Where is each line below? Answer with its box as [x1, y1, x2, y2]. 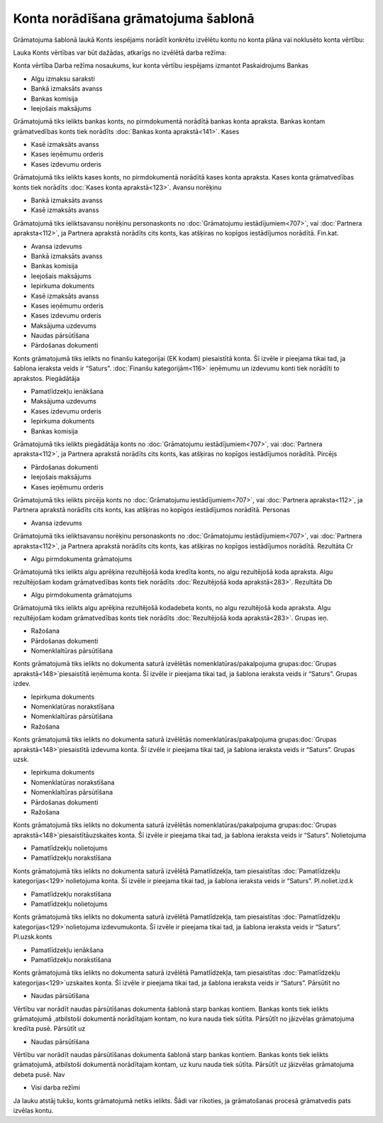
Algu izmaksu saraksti [30, 74, 95, 83]
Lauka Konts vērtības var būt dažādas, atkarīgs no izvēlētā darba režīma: [13, 48, 227, 57]
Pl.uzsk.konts [13, 933, 52, 941]
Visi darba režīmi [30, 1083, 81, 1092]
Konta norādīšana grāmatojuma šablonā [13, 11, 255, 26]
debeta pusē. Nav [13, 1070, 65, 1078]
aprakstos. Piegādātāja [13, 374, 80, 382]
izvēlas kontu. [13, 1107, 54, 1115]
